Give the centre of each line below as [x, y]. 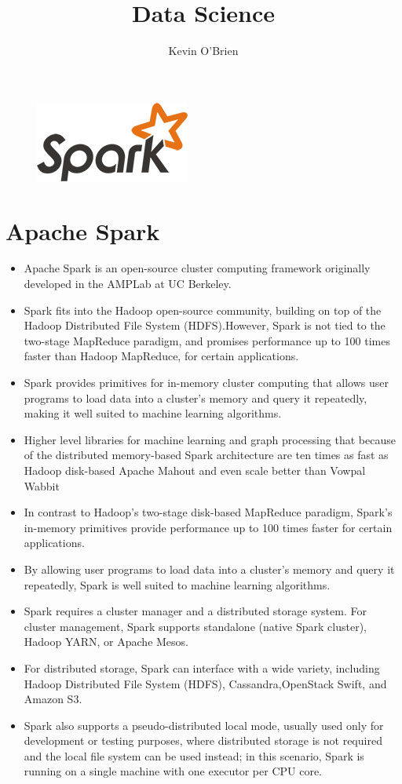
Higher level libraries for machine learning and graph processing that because [210, 439]
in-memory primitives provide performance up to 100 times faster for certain [208, 527]
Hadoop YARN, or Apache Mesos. [106, 642]
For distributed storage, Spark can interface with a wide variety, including [202, 667]
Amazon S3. [53, 699]
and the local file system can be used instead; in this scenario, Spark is [194, 755]
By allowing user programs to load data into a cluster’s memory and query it [209, 569]
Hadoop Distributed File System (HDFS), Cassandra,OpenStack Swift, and [205, 683]
